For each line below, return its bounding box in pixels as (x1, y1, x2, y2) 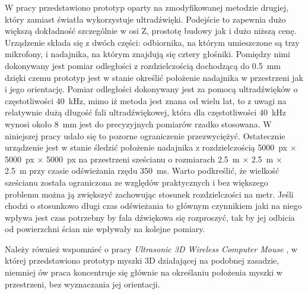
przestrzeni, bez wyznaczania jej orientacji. (5, 277, 160, 290)
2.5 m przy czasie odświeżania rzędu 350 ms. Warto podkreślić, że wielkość (5, 164, 280, 177)
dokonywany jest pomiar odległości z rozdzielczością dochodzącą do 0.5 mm (5, 59, 281, 71)
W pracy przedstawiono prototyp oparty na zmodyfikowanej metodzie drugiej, (5, 1, 288, 13)
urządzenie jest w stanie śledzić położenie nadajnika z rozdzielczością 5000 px (5, 141, 287, 154)
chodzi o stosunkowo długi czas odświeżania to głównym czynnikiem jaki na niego (5, 199, 302, 212)
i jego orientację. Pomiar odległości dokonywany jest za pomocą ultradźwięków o (5, 83, 298, 95)
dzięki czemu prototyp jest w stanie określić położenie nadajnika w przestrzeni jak (5, 71, 303, 83)
